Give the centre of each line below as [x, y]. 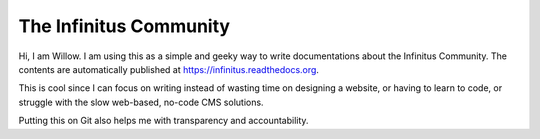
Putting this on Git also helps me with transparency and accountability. [163, 121]
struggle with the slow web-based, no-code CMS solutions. [141, 102]
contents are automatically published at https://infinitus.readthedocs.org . [169, 69]
